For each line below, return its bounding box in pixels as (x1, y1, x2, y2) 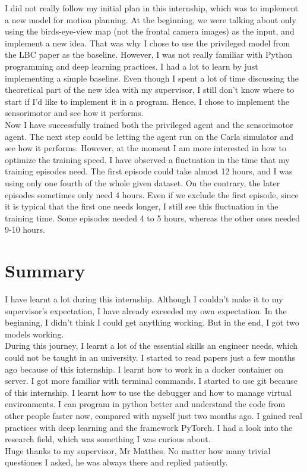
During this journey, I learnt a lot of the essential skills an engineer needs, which (5, 339, 298, 352)
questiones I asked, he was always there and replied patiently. (5, 456, 228, 468)
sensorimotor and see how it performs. (5, 107, 144, 119)
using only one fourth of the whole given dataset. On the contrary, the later (5, 176, 280, 189)
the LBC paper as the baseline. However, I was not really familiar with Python (5, 48, 292, 61)
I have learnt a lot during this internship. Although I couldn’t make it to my (5, 293, 283, 305)
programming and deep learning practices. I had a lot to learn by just (5, 60, 258, 72)
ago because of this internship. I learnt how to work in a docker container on (5, 362, 284, 375)
